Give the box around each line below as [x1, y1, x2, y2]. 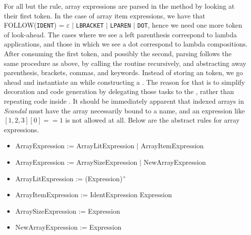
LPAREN [110, 22, 131, 30]
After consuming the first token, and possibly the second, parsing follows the [4, 48, 232, 59]
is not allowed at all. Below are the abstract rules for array [65, 115, 240, 125]
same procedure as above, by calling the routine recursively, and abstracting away [4, 58, 247, 68]
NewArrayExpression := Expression [15, 222, 122, 232]
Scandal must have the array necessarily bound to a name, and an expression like [4, 105, 245, 115]
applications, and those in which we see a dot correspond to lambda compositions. [4, 39, 248, 49]
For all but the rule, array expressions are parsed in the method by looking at [4, 1, 235, 11]
